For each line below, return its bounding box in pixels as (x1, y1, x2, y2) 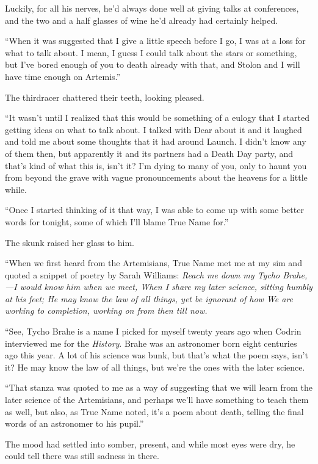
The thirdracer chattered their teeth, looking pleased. (5, 90, 204, 103)
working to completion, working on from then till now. (5, 304, 208, 317)
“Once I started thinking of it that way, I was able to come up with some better (5, 203, 304, 216)
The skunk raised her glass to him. (5, 236, 134, 248)
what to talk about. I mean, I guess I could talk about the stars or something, (5, 46, 297, 59)
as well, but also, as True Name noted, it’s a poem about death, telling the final (5, 405, 304, 418)
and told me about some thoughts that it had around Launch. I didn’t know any (5, 135, 306, 148)
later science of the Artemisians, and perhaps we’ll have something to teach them (5, 393, 309, 406)
